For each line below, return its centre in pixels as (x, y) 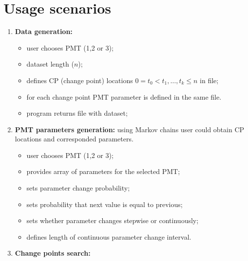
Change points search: (53, 253)
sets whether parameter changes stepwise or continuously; (113, 220)
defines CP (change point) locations (80, 80)
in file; (209, 80)
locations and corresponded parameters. (74, 139)
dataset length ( (50, 64)
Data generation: (44, 31)
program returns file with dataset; (77, 113)
